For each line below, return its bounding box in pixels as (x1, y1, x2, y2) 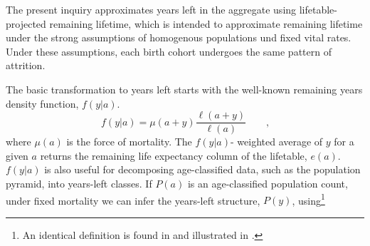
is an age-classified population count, (187, 176, 348, 190)
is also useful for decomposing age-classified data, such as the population (44, 162, 361, 177)
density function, (6, 96, 79, 111)
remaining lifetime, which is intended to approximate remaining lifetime (49, 16, 363, 31)
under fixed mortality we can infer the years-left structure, (6, 193, 260, 207)
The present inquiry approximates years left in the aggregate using (6, 2, 297, 16)
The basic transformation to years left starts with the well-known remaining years (6, 81, 363, 96)
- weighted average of (230, 134, 323, 149)
